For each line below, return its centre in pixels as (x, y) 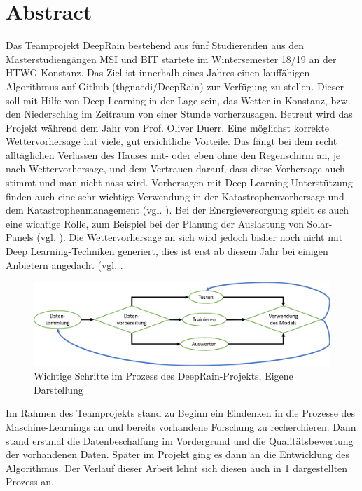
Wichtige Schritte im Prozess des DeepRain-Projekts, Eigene (163, 376)
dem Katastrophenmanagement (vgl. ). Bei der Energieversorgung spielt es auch (177, 210)
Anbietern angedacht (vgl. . (64, 264)
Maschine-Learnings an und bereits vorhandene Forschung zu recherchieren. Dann (181, 427)
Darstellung (58, 389)
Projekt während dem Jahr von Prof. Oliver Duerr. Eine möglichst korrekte (167, 127)
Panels (20, 237)
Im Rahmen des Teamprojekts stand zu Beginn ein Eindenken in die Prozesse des (181, 413)
